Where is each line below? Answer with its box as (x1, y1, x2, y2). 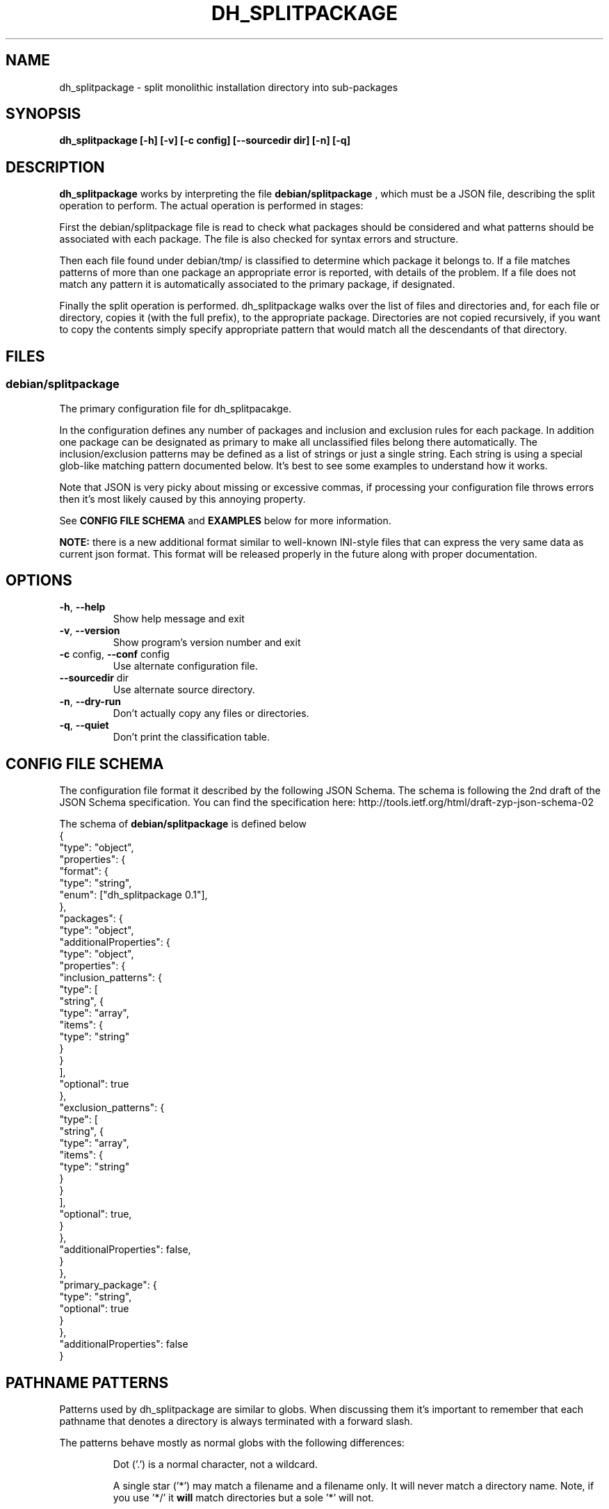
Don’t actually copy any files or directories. (113, 707, 309, 720)
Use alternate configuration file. (113, 660, 258, 672)
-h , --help (59, 601, 106, 613)
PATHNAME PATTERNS (6, 1373, 169, 1391)
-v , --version (59, 624, 120, 637)
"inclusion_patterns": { (59, 971, 162, 984)
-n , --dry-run (59, 695, 122, 708)
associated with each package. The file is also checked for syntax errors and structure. (59, 233, 459, 245)
